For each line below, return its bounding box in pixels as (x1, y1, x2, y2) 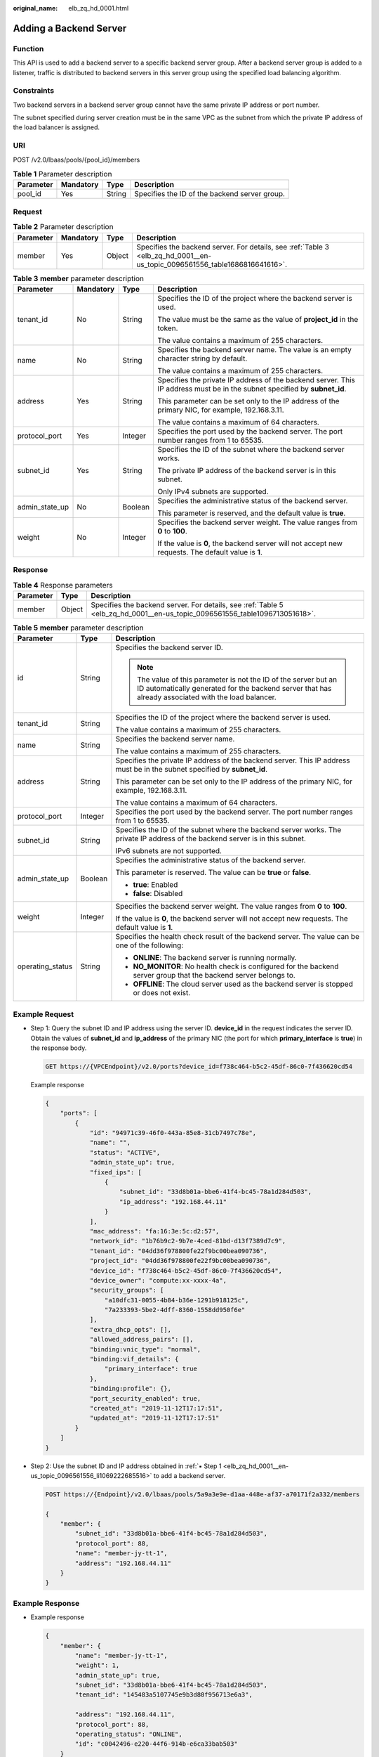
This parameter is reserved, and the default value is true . (157, 508, 346, 518)
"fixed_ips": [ (89, 1168, 142, 1176)
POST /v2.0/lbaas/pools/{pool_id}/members (13, 155, 140, 164)
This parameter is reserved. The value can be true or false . (115, 868, 312, 878)
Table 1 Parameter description (13, 169, 112, 179)
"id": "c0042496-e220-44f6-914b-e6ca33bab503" (74, 1740, 238, 1748)
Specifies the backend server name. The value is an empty (157, 344, 352, 354)
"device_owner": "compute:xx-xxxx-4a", (89, 1276, 227, 1284)
